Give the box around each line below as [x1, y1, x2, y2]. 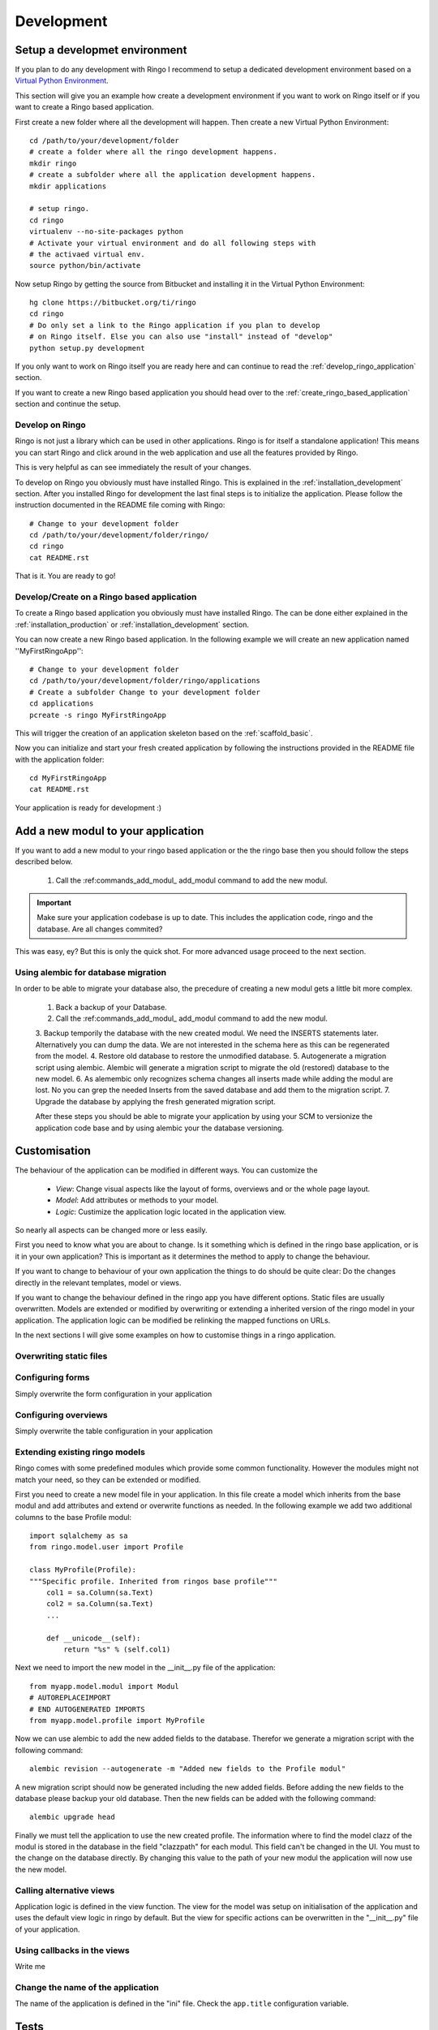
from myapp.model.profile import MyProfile [29, 1716, 205, 1725]
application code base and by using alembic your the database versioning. [35, 1123, 284, 1133]
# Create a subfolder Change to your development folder [29, 687, 261, 697]
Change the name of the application [15, 1981, 160, 1993]
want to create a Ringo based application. [15, 102, 154, 112]
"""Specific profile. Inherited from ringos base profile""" [29, 1576, 277, 1586]
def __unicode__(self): [45, 1633, 141, 1643]
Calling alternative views [15, 1885, 115, 1896]
